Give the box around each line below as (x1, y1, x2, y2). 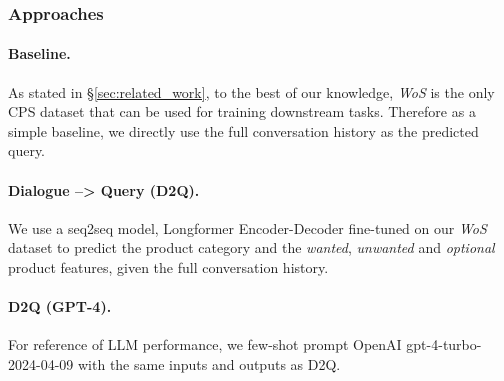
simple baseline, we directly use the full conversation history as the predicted (8, 120, 479, 141)
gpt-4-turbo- (406, 334, 482, 355)
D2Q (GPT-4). (8, 296, 112, 317)
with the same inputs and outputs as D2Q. (77, 353, 341, 374)
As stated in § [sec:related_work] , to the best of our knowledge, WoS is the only (8, 81, 495, 102)
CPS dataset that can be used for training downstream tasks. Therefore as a (8, 101, 476, 122)
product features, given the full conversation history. (8, 257, 329, 277)
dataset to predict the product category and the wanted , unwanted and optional (8, 237, 495, 258)
